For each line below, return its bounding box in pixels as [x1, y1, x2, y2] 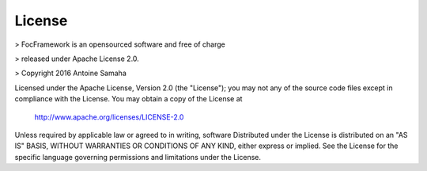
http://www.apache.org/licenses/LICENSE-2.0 [34, 112, 184, 122]
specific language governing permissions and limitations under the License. [14, 152, 261, 161]
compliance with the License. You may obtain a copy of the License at [14, 94, 243, 104]
